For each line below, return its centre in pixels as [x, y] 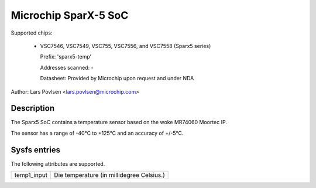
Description [33, 108]
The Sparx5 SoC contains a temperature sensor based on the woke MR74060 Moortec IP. [119, 122]
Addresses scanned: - [67, 67]
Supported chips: [32, 33]
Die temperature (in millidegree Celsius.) [109, 175]
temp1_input [31, 175]
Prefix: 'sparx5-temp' [66, 57]
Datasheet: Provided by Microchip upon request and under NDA [117, 78]
